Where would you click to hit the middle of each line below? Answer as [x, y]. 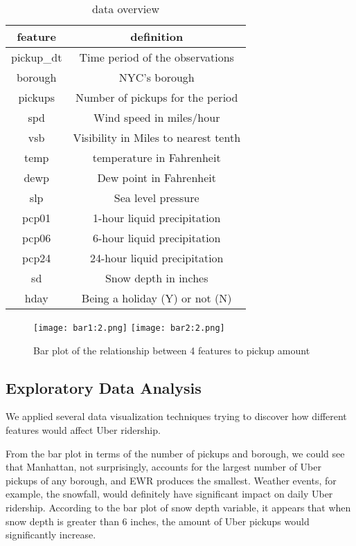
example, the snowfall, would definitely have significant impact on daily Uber [169, 494]
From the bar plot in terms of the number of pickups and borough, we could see [175, 453]
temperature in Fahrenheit [157, 157]
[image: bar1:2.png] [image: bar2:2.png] [129, 328]
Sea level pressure [157, 198]
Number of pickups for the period [157, 97]
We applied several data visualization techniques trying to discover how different [176, 416]
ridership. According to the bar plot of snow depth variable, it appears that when [178, 508]
